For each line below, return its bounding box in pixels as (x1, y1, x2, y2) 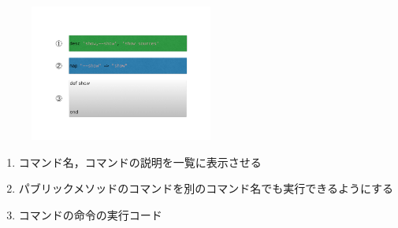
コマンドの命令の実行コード (18, 206, 162, 222)
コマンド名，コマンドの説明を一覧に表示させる (18, 153, 262, 170)
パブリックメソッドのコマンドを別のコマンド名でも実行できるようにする (18, 180, 394, 197)
